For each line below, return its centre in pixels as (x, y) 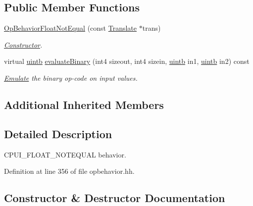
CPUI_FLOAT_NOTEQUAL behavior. (65, 154)
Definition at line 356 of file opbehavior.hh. (69, 171)
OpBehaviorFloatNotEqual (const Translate (71, 28)
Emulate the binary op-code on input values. (71, 77)
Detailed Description (58, 133)
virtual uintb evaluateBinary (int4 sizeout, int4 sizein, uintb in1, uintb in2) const (127, 61)
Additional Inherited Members (84, 104)
